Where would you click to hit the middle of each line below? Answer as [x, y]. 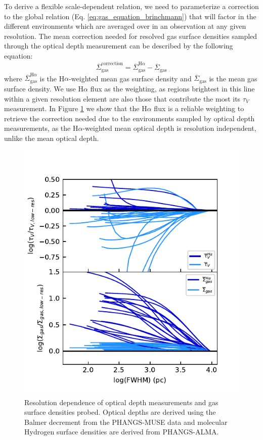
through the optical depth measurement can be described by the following [119, 46]
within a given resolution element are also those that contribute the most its [122, 98]
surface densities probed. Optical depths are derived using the [120, 412]
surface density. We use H [44, 88]
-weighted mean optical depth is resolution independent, [169, 128]
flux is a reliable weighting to [199, 108]
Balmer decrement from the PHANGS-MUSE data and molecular [126, 422]
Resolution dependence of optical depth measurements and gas [121, 402]
